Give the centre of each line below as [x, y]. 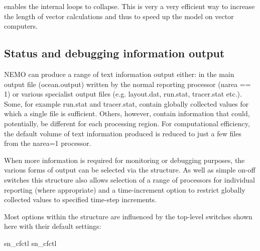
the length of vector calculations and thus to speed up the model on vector [119, 16]
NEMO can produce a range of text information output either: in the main [119, 74]
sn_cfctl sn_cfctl [30, 243]
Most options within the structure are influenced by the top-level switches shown [128, 216]
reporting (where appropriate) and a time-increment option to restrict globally [125, 189]
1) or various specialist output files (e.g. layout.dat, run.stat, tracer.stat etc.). [123, 94]
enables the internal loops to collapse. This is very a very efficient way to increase [129, 6]
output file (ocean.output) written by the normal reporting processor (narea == [127, 84]
